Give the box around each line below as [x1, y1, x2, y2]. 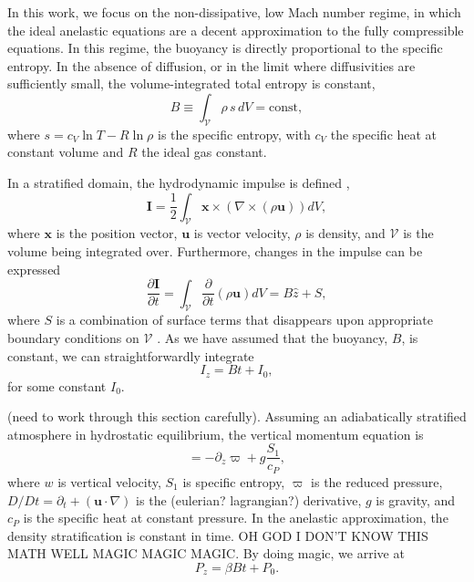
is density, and [305, 223, 386, 243]
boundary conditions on [7, 327, 139, 347]
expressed [7, 259, 61, 278]
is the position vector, [56, 223, 178, 243]
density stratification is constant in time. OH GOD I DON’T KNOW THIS [7, 525, 428, 545]
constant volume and [7, 142, 124, 161]
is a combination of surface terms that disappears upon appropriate [56, 310, 433, 329]
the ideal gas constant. [141, 142, 267, 161]
